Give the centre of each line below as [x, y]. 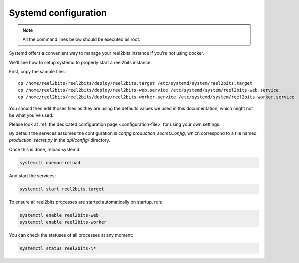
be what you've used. [31, 115]
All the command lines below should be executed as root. [82, 39]
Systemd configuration [58, 13]
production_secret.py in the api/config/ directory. [60, 140]
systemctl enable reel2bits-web [59, 215]
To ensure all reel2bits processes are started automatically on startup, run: [86, 202]
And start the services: [33, 176]
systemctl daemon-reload [50, 163]
